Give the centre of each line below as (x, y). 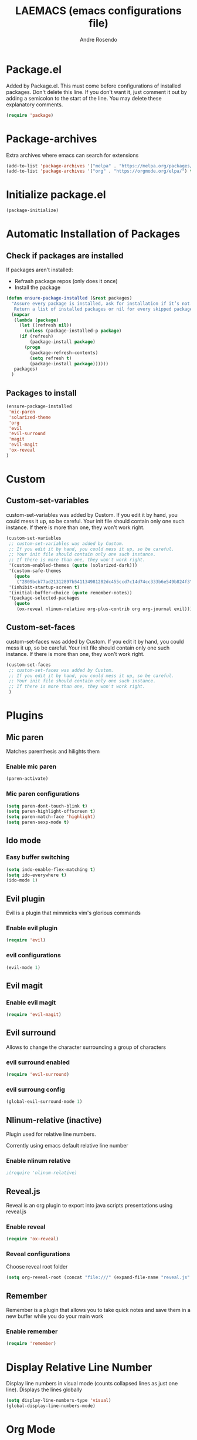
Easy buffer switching (38, 857)
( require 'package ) (30, 115)
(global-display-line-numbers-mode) (51, 1406)
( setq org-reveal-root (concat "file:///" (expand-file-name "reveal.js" (98, 1278)
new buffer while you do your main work (55, 1316)
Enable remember (32, 1331)
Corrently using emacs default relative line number (67, 1146)
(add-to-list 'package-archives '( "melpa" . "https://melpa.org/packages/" (101, 166)
